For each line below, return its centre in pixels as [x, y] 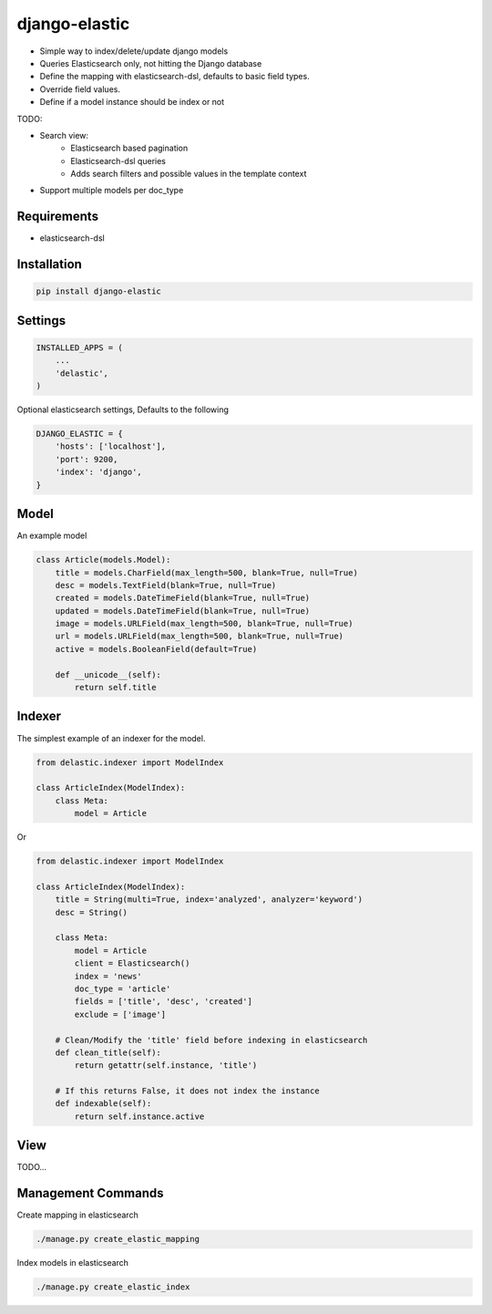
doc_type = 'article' [123, 988]
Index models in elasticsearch [73, 1263]
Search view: [64, 135]
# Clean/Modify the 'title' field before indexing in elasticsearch [211, 1040]
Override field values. [80, 89]
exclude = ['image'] [120, 1014]
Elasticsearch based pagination [129, 148]
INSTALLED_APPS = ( [79, 347]
